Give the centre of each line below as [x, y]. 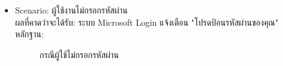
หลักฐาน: [29, 34]
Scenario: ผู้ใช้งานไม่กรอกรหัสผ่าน [71, 10]
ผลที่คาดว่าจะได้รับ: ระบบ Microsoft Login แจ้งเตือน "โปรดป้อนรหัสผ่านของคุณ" [147, 22]
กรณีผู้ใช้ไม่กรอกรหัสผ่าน [79, 54]
